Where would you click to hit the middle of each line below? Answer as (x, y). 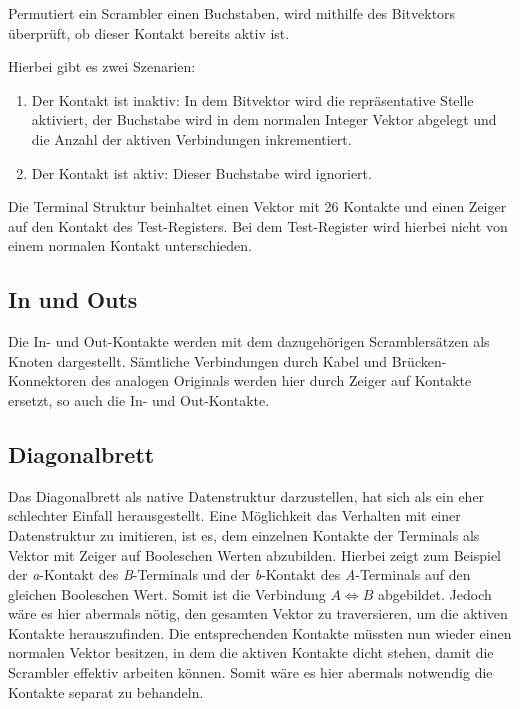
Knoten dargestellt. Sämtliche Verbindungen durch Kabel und (198, 360)
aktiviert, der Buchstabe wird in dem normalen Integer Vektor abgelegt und (264, 119)
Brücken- (419, 360)
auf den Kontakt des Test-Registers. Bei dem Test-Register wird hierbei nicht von (258, 225)
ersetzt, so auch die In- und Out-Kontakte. (139, 399)
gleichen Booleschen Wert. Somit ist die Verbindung (167, 593)
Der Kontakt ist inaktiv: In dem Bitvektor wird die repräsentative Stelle (252, 99)
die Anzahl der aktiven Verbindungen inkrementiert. (191, 138)
